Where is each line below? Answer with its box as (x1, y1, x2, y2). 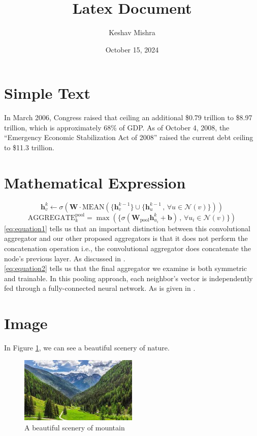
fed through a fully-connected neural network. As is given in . (4, 283, 196, 293)
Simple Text (4, 83, 90, 103)
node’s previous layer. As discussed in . (4, 253, 125, 263)
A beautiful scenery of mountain (24, 422, 125, 432)
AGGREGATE (27, 214, 76, 222)
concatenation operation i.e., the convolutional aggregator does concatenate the (4, 242, 251, 253)
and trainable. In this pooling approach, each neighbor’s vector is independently (4, 272, 253, 283)
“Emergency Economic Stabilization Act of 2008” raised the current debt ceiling (4, 132, 253, 143)
